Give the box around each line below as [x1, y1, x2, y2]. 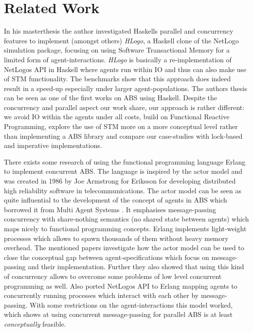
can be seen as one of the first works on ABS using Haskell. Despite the [4, 92, 217, 103]
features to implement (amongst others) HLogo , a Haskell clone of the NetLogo [4, 35, 239, 45]
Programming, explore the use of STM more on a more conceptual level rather [4, 121, 238, 131]
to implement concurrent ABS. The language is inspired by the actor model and [4, 166, 243, 176]
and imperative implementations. [4, 140, 102, 150]
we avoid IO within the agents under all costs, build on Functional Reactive [4, 111, 230, 122]
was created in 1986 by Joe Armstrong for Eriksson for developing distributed [4, 176, 236, 186]
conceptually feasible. [4, 318, 66, 329]
